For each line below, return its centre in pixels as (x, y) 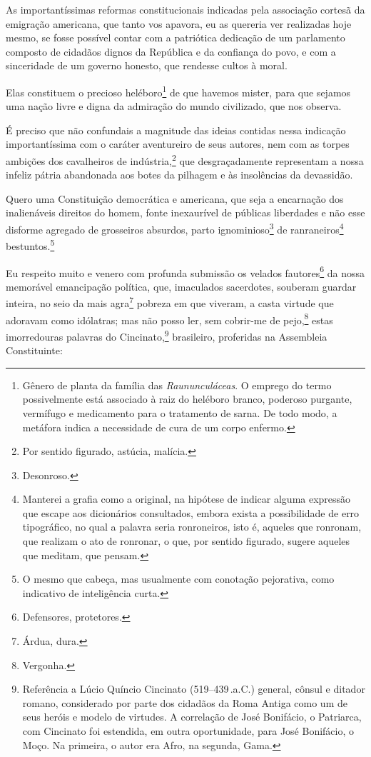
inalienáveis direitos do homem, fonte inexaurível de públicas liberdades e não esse (185, 212)
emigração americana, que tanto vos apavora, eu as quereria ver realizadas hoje (179, 23)
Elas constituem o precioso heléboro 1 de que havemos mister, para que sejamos (178, 91)
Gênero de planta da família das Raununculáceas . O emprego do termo (177, 385)
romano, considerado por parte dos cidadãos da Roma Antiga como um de (185, 702)
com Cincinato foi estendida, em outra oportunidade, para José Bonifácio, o (188, 731)
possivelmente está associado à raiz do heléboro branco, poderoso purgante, (187, 399)
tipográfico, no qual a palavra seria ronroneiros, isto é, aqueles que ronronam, (192, 527)
